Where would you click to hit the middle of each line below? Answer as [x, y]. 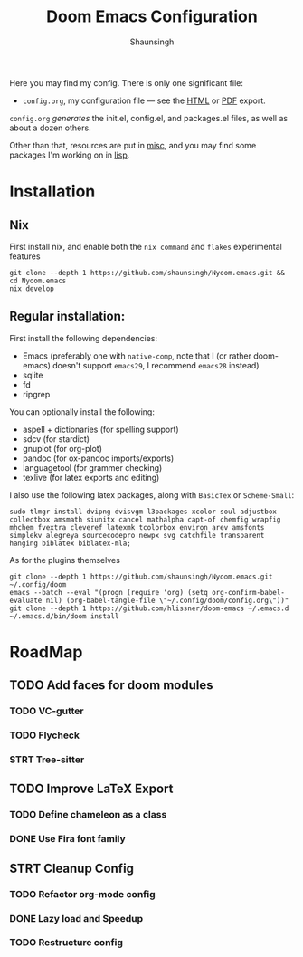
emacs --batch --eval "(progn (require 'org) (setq [109, 592]
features [25, 256]
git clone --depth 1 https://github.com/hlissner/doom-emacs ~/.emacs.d [149, 608]
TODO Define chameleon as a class [88, 815]
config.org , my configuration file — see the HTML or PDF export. [144, 100]
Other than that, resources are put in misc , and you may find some [133, 145]
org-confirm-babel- [248, 592]
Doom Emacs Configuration [152, 17]
